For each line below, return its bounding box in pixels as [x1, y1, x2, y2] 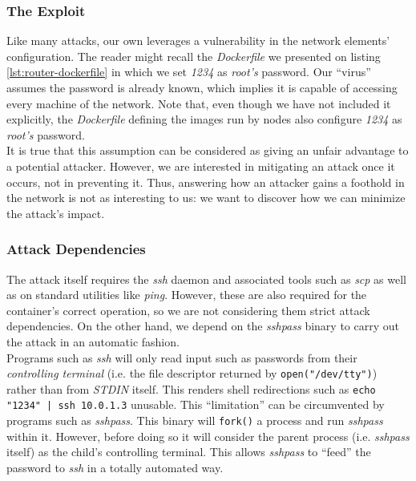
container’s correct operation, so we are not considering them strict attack [6, 301, 370, 318]
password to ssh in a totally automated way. [6, 459, 224, 475]
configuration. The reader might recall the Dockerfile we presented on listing [6, 47, 381, 64]
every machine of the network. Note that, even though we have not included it [6, 95, 391, 111]
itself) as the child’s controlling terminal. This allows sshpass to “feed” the [6, 443, 371, 460]
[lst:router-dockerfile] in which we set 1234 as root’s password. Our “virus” [6, 63, 371, 80]
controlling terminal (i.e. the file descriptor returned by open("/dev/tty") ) [6, 365, 378, 382]
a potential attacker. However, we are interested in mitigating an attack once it [6, 157, 395, 174]
